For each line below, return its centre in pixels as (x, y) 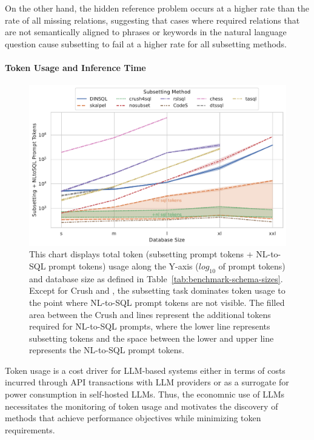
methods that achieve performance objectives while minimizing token (133, 418)
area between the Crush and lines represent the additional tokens (150, 314)
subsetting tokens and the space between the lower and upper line (152, 338)
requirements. (30, 429)
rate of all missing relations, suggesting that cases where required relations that (152, 20)
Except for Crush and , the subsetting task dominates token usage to (157, 290)
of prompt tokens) (252, 266)
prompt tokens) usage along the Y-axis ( (124, 266)
